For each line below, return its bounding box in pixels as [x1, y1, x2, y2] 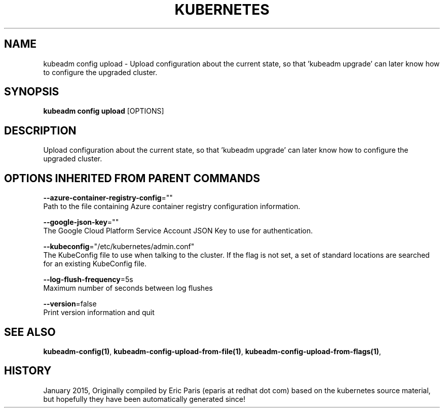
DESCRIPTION [4, 124, 77, 137]
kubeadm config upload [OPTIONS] [43, 107, 164, 116]
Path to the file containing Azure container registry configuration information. [43, 202, 301, 211]
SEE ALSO [4, 325, 56, 338]
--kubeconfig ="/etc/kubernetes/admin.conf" [43, 242, 195, 251]
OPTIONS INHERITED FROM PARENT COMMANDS [4, 171, 260, 185]
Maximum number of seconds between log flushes [43, 284, 213, 293]
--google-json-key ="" [43, 218, 119, 227]
